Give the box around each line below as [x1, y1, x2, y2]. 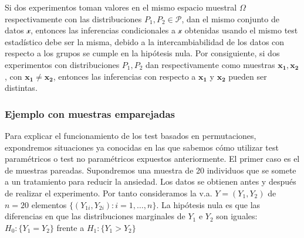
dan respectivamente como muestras [146, 58, 275, 70]
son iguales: [216, 210, 258, 222]
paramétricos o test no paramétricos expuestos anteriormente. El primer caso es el [5, 152, 300, 165]
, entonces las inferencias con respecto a [53, 70, 196, 82]
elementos [31, 198, 67, 210]
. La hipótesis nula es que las [156, 198, 261, 210]
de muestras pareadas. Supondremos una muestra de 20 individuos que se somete [5, 164, 296, 176]
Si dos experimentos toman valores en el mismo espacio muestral [5, 1, 237, 13]
